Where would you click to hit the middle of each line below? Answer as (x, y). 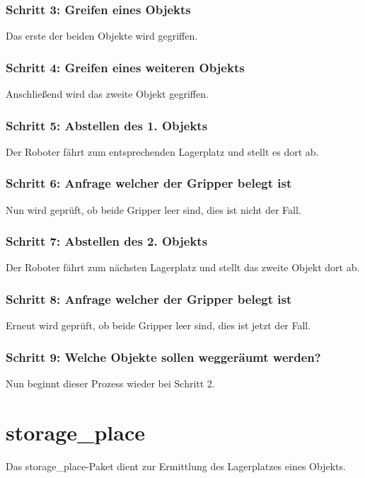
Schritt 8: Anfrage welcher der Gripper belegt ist (149, 298)
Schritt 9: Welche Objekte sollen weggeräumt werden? (163, 357)
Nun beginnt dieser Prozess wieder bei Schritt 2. (110, 383)
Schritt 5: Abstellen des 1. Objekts (107, 125)
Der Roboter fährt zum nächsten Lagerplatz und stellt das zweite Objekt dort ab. (183, 267)
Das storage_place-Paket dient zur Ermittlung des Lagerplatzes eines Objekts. (176, 466)
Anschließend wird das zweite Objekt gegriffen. (107, 94)
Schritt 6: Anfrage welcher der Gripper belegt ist (149, 183)
